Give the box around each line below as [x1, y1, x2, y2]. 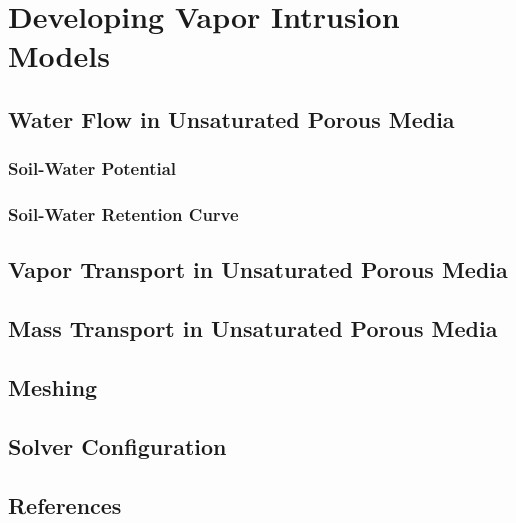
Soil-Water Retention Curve [8, 202, 239, 227]
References [8, 489, 122, 520]
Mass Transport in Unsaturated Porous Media [8, 313, 498, 344]
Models [8, 35, 110, 76]
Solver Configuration [8, 430, 227, 461]
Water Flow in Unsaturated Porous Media [8, 103, 455, 134]
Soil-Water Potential [8, 156, 177, 181]
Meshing [8, 371, 98, 402]
